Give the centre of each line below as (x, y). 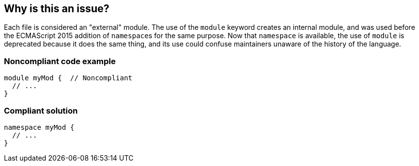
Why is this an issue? (57, 9)
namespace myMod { (39, 127)
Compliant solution (41, 110)
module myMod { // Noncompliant (68, 78)
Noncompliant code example (60, 61)
